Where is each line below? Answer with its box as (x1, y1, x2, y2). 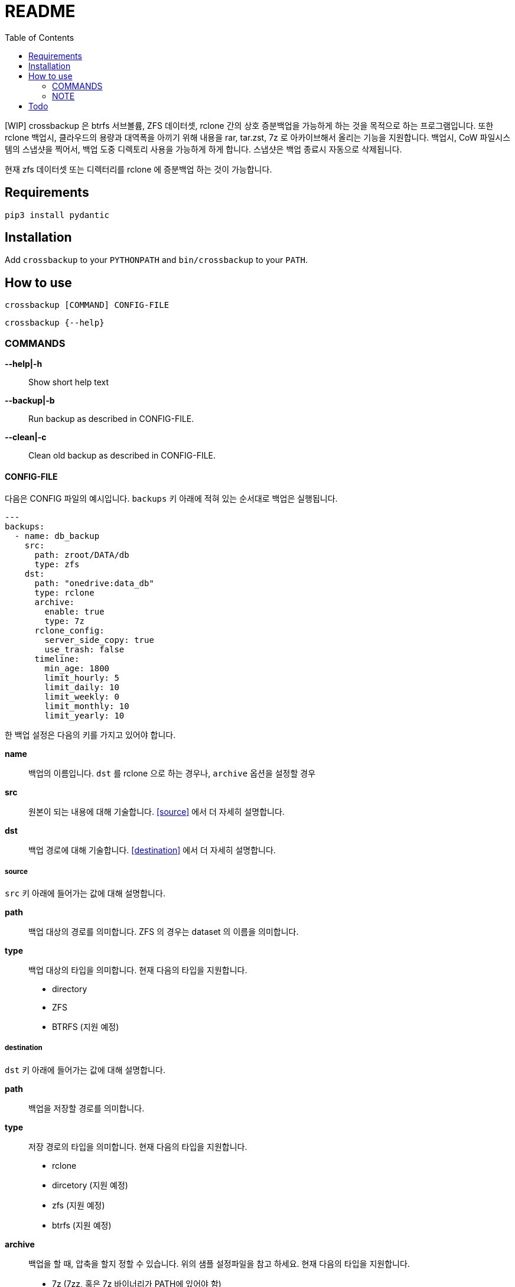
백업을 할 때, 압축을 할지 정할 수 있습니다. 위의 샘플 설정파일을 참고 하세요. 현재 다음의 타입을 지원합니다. (28, 1258, 410, 1269)
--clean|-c (5, 432, 47, 443)
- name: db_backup (14, 531, 100, 541)
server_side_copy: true (44, 635, 154, 645)
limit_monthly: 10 (44, 701, 129, 711)
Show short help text (28, 377, 109, 388)
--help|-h (5, 359, 43, 369)
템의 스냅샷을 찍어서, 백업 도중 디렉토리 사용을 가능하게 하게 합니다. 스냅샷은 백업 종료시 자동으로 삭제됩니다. (5, 144, 402, 154)
